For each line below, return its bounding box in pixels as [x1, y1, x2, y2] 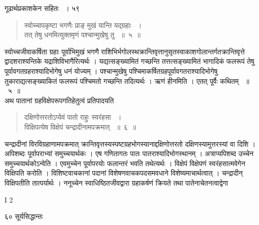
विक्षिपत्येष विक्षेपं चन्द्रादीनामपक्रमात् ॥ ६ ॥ [24, 121, 136, 132]
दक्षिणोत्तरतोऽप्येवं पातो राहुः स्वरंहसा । [24, 112, 122, 122]
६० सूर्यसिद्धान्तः [4, 211, 43, 222]
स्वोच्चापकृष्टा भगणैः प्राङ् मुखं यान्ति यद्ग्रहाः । [24, 19, 142, 30]
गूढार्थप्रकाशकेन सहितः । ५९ [4, 3, 80, 13]
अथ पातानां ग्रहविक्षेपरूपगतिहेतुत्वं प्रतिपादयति [4, 95, 114, 105]
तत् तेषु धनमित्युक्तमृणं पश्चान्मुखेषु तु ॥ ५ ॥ [24, 29, 141, 40]
